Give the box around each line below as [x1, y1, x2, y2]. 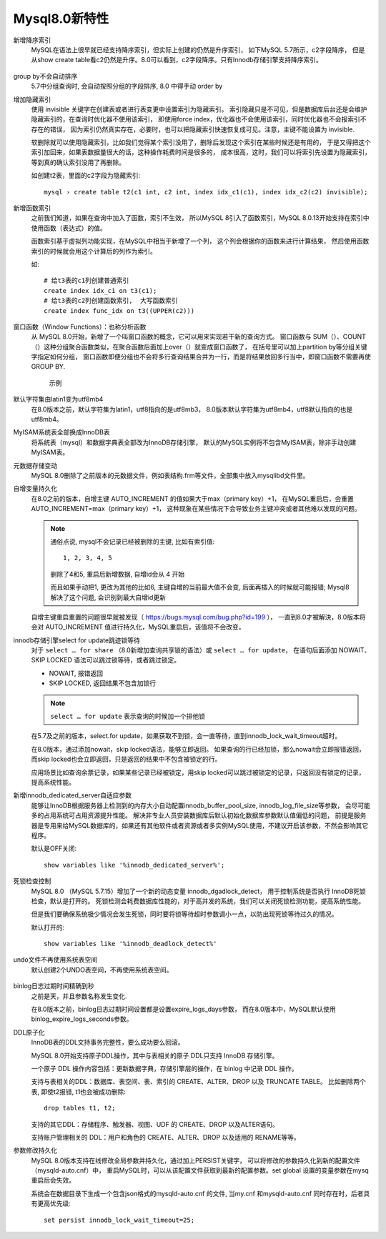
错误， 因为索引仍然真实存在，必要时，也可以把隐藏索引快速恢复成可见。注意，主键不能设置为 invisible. [49, 125, 355, 134]
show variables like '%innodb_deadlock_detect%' [44, 940, 217, 948]
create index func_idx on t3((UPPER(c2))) [44, 307, 195, 314]
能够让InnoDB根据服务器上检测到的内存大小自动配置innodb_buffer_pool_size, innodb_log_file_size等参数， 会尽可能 [31, 801, 371, 810]
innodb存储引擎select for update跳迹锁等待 [13, 636, 141, 645]
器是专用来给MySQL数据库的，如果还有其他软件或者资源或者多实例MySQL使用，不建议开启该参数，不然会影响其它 [31, 821, 369, 830]
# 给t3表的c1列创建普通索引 [44, 277, 129, 285]
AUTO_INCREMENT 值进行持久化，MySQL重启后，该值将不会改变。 [45, 622, 246, 632]
